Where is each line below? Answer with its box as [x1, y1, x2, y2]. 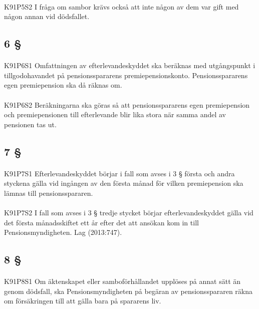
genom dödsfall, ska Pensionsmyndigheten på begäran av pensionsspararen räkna [4, 285, 252, 296]
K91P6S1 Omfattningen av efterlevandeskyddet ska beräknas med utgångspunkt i [4, 60, 255, 71]
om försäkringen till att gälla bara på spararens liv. [4, 295, 161, 306]
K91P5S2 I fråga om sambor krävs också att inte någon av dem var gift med [4, 1, 239, 12]
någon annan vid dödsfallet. [4, 11, 90, 22]
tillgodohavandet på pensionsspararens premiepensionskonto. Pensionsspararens [4, 70, 248, 80]
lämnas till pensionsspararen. [4, 187, 93, 198]
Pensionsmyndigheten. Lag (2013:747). [4, 227, 122, 237]
